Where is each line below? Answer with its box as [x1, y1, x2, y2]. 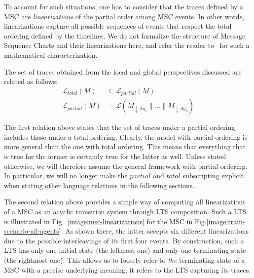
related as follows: [4, 76, 58, 86]
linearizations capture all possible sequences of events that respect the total [4, 21, 232, 31]
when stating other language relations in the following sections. [4, 180, 195, 190]
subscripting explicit [182, 170, 244, 181]
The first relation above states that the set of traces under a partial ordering [4, 122, 235, 132]
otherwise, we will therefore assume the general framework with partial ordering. [4, 160, 248, 171]
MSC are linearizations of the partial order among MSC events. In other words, [4, 11, 245, 21]
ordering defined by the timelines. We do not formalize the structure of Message [4, 30, 246, 40]
